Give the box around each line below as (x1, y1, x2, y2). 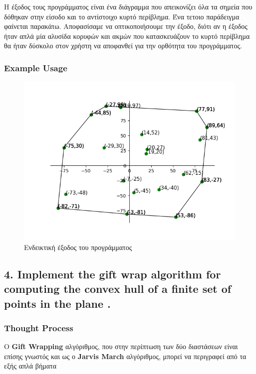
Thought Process (4, 321, 73, 334)
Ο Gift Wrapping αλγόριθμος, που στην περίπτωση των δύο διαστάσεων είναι (4, 341, 238, 352)
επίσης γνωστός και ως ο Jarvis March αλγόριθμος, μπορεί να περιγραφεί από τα (4, 351, 247, 361)
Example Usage (4, 61, 67, 74)
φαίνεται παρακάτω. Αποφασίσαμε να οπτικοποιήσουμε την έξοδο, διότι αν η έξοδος (4, 21, 248, 31)
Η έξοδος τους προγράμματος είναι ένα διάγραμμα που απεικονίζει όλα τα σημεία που (4, 1, 253, 11)
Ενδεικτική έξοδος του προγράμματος (24, 242, 132, 252)
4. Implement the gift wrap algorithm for (4, 266, 221, 281)
